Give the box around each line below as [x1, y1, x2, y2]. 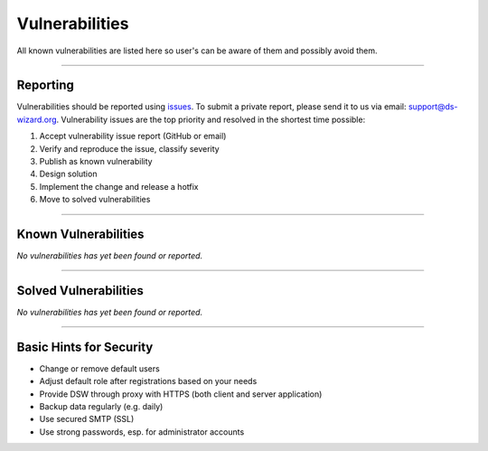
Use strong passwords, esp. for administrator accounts [39, 426, 245, 437]
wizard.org [16, 114, 58, 125]
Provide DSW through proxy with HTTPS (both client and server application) [39, 389, 323, 399]
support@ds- [408, 101, 458, 112]
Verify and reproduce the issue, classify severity [39, 143, 221, 154]
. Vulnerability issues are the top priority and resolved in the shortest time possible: [56, 114, 366, 125]
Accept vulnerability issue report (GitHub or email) [39, 131, 227, 142]
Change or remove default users [39, 362, 160, 374]
